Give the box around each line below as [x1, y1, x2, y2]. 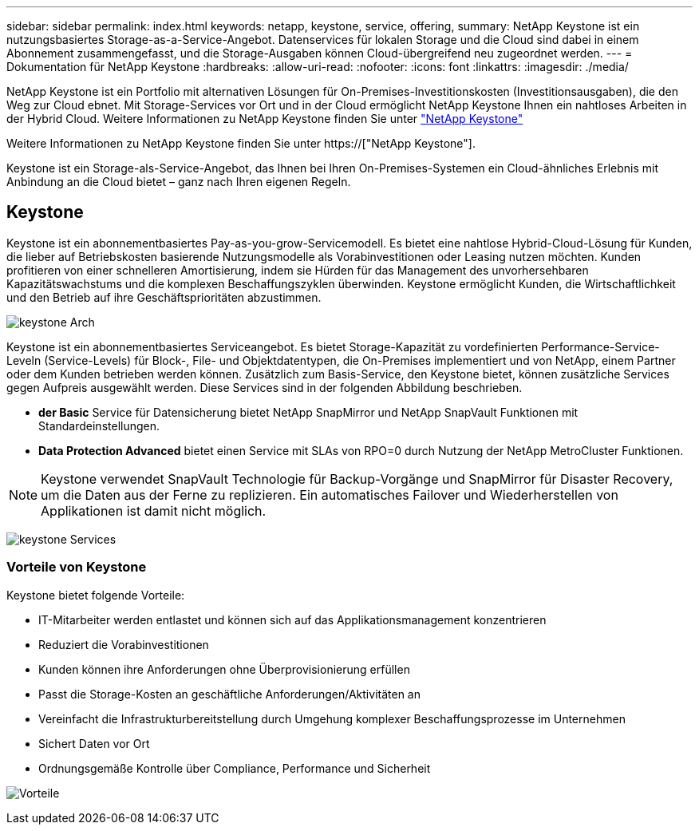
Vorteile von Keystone [6, 559, 147, 576]
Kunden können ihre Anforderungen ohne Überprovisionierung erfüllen [38, 662, 410, 676]
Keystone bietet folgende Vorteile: [6, 588, 185, 602]
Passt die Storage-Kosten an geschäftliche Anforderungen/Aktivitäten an [38, 687, 421, 701]
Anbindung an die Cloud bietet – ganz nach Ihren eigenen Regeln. [6, 175, 351, 188]
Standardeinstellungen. [38, 418, 160, 433]
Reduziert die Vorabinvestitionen [38, 637, 209, 651]
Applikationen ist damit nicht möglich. [41, 502, 267, 519]
